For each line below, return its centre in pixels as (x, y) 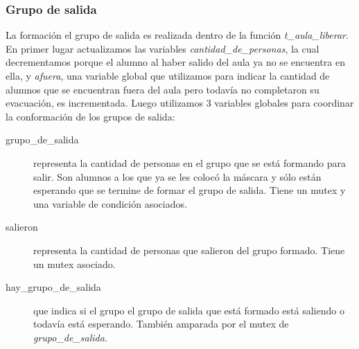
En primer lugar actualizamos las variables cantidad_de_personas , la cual (163, 48)
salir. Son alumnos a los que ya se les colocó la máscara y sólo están (177, 176)
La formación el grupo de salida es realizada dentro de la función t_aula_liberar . (177, 35)
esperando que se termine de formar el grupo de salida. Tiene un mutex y (190, 190)
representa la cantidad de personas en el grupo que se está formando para (190, 162)
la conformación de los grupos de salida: (90, 116)
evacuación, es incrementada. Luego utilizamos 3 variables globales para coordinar (180, 103)
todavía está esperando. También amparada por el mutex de (161, 324)
